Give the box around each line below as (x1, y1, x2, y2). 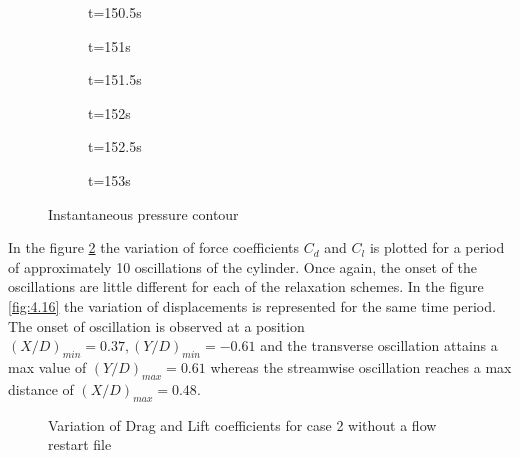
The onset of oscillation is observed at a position (8, 315, 305, 336)
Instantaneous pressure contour (48, 203, 239, 224)
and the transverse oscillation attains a (260, 335, 498, 356)
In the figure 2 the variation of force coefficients (8, 237, 300, 258)
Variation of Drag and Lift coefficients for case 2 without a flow (48, 414, 437, 435)
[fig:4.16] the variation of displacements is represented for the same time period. (8, 295, 496, 316)
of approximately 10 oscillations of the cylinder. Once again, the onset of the (8, 256, 477, 277)
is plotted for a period (369, 237, 505, 258)
